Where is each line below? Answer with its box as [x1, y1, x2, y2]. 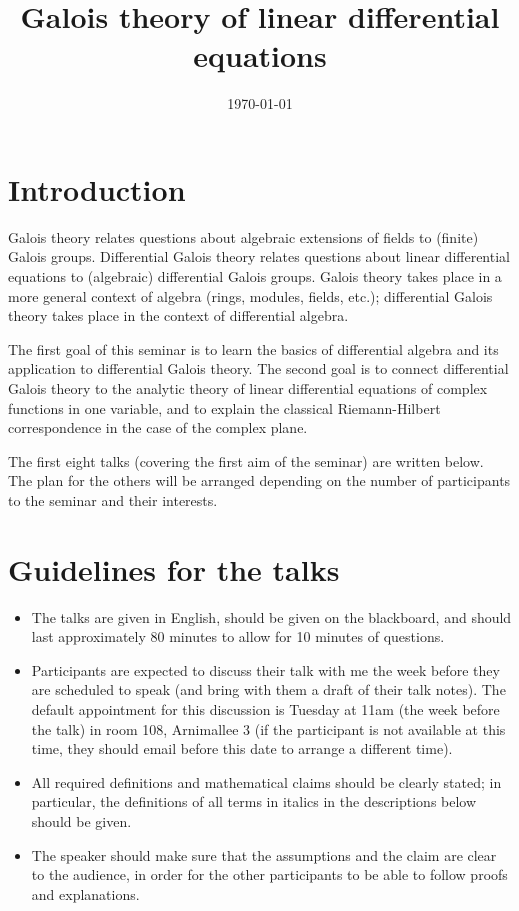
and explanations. [31, 883, 140, 904]
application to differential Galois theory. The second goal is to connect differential [8, 358, 509, 379]
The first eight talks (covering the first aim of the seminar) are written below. [8, 450, 484, 471]
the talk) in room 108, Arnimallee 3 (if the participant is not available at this [31, 718, 506, 739]
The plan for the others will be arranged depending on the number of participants [8, 470, 511, 491]
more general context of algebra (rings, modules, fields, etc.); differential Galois [8, 285, 493, 306]
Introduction [8, 168, 186, 209]
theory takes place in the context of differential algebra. [8, 305, 349, 326]
